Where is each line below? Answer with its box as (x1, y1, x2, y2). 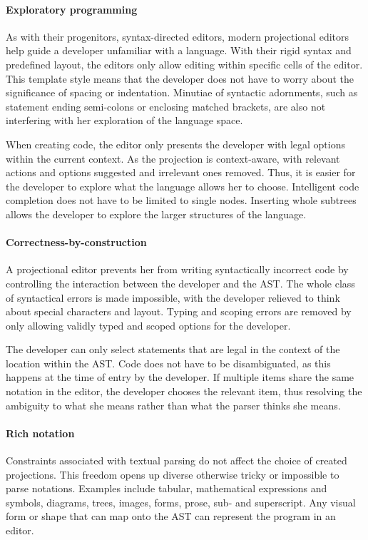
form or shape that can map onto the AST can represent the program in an (6, 509, 336, 524)
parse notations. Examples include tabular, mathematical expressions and (6, 481, 327, 496)
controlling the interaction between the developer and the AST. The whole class (6, 275, 355, 290)
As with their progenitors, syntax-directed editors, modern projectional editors (6, 29, 349, 44)
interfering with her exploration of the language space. (6, 113, 243, 128)
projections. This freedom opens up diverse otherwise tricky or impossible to (6, 467, 339, 482)
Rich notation (6, 425, 75, 440)
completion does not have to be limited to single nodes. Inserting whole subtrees (6, 193, 357, 208)
